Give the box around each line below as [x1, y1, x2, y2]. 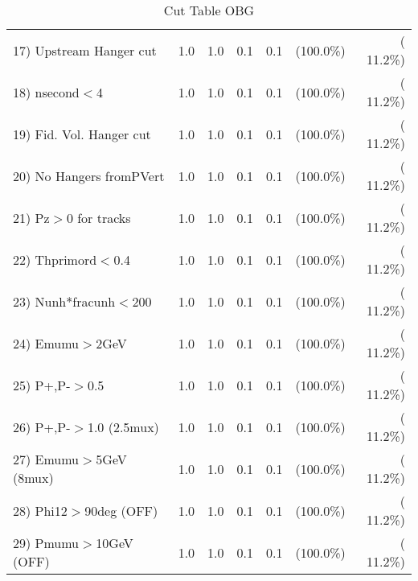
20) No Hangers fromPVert [13, 166, 165, 185]
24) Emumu [13, 333, 80, 352]
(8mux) [13, 468, 54, 487]
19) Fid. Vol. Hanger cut [13, 124, 151, 143]
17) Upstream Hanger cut [13, 40, 157, 60]
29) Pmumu [13, 534, 80, 552]
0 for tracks [66, 208, 131, 227]
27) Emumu [13, 450, 80, 468]
